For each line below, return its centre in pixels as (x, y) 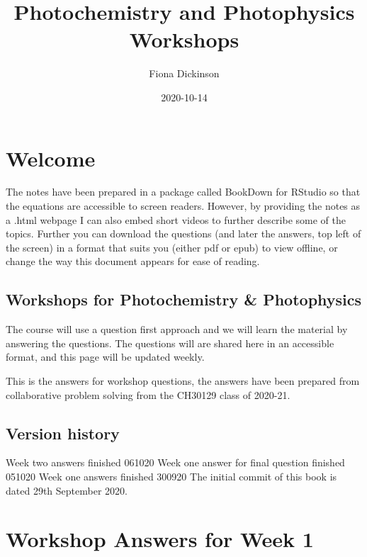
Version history (63, 433)
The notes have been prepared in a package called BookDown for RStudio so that (183, 192)
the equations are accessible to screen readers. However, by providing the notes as (183, 206)
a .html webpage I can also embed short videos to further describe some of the (176, 219)
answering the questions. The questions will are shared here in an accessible (170, 343)
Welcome (51, 158)
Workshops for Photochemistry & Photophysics (184, 299)
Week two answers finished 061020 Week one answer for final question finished (175, 462)
